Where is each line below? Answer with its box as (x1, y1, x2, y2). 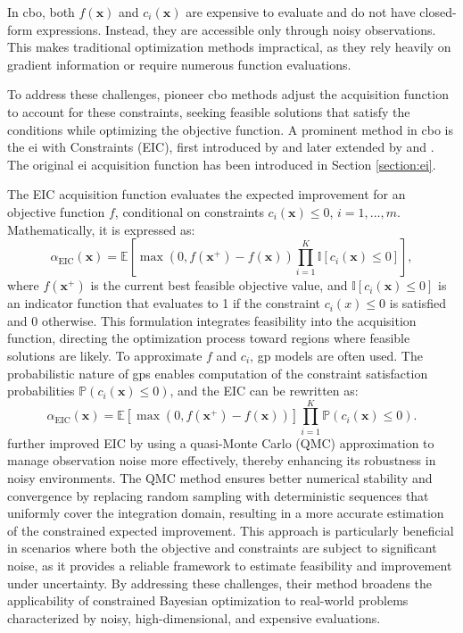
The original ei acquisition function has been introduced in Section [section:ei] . (7, 154, 436, 173)
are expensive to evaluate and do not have (186, 3, 416, 21)
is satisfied (389, 294, 446, 312)
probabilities (7, 381, 75, 400)
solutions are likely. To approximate (7, 346, 203, 364)
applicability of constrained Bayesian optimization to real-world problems (7, 591, 409, 610)
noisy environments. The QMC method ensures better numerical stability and (7, 469, 433, 487)
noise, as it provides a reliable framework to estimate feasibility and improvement (7, 555, 452, 574)
